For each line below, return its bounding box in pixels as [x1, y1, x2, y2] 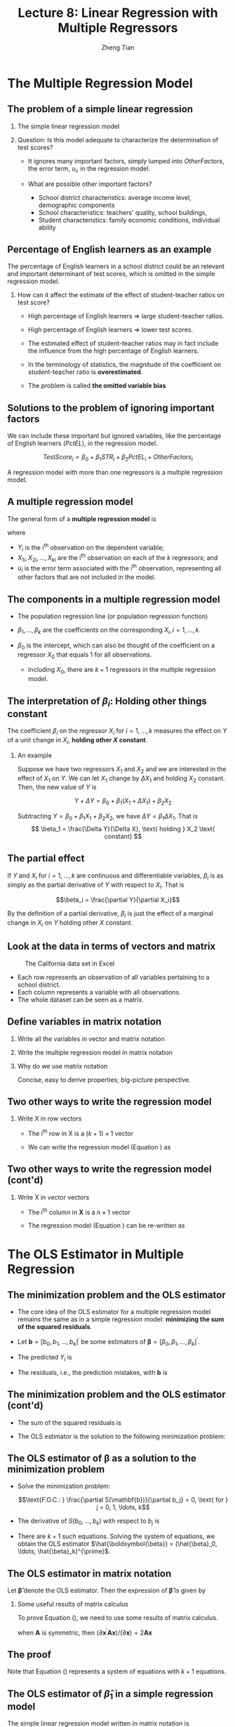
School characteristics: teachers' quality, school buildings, [38, 208, 208, 216]
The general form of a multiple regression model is [7, 514, 156, 523]
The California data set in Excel [25, 959, 115, 968]
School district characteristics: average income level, [38, 193, 192, 201]
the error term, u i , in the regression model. [27, 164, 151, 174]
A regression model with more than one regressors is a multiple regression [7, 468, 223, 476]
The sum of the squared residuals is [17, 1418, 121, 1427]
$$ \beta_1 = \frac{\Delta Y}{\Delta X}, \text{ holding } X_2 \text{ [31, 824, 215, 833]
